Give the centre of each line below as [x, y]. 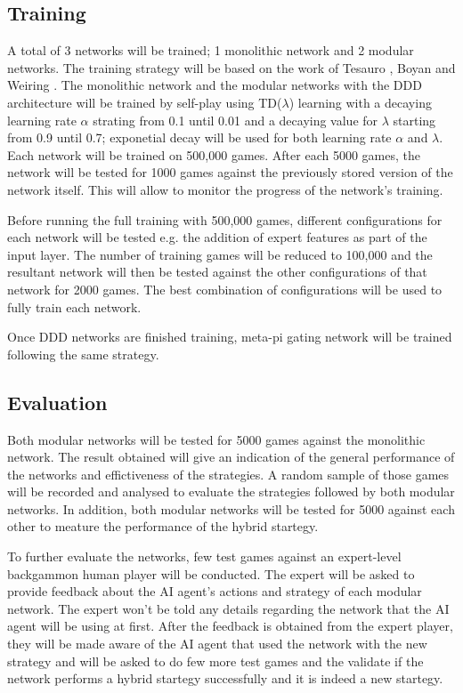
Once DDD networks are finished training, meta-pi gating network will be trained [230, 337]
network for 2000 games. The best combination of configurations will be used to [225, 289]
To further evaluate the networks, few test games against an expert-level [204, 556]
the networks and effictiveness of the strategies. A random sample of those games [228, 474]
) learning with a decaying [360, 102]
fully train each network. [74, 306]
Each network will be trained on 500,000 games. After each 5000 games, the [214, 154]
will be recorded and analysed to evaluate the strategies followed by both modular [231, 492]
